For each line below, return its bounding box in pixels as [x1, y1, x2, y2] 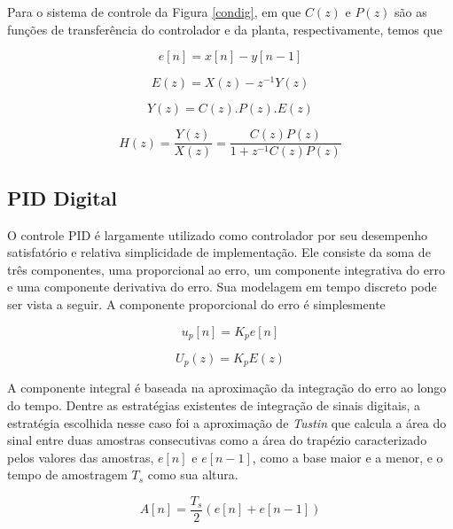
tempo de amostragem [7, 465, 128, 484]
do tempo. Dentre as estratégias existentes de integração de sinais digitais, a [7, 396, 420, 414]
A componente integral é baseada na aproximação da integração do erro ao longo [7, 378, 447, 397]
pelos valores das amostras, [7, 447, 154, 466]
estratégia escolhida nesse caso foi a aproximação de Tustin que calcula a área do [7, 413, 447, 432]
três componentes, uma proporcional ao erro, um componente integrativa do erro [7, 260, 445, 278]
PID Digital [7, 183, 118, 211]
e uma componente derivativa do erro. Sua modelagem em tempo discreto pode [7, 277, 437, 296]
